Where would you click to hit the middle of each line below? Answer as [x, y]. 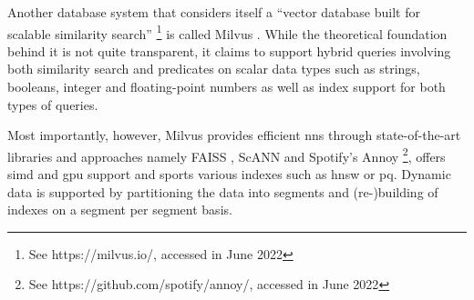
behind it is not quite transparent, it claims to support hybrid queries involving [229, 50]
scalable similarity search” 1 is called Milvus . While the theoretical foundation [227, 32]
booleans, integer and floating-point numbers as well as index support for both [227, 87]
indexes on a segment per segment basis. [120, 210]
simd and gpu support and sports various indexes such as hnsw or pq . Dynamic [229, 174]
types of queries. [53, 104]
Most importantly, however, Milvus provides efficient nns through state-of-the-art [234, 135]
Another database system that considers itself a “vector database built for [214, 12]
